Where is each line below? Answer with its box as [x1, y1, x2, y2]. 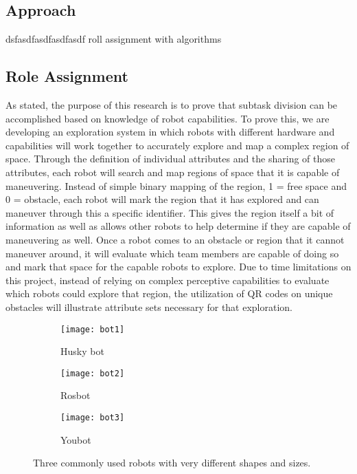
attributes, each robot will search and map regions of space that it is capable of [5, 164, 340, 179]
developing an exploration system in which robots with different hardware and [5, 125, 335, 139]
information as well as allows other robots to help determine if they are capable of [5, 219, 351, 233]
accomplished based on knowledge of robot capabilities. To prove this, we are [5, 111, 330, 125]
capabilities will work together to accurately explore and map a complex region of [5, 138, 349, 152]
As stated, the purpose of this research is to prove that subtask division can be [5, 98, 338, 111]
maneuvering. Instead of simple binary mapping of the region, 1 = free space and [5, 178, 347, 193]
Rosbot [60, 388, 91, 402]
